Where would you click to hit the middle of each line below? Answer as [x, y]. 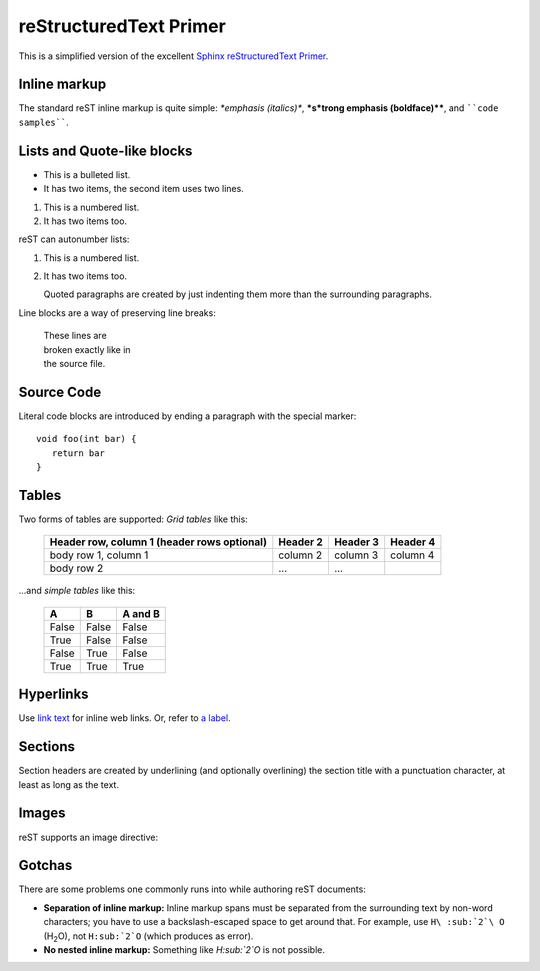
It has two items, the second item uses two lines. [143, 189]
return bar [78, 453]
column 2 [300, 555]
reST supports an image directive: [88, 837]
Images [42, 813]
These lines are [75, 336]
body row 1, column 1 [99, 555]
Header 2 [301, 542]
